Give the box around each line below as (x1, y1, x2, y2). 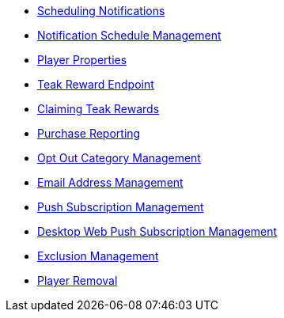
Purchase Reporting (37, 127, 141, 140)
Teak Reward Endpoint (37, 78, 154, 91)
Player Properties (37, 53, 127, 66)
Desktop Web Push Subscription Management (37, 225, 278, 238)
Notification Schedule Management (37, 28, 222, 42)
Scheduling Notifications (37, 4, 165, 17)
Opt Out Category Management (37, 151, 201, 165)
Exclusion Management (37, 249, 159, 263)
